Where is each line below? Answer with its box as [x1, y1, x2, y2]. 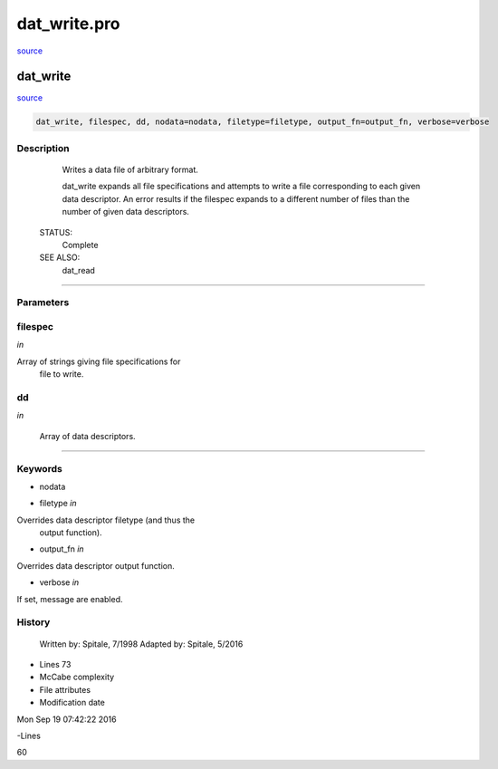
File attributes [39, 684, 91, 695]
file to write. [39, 369, 84, 380]
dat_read [62, 264, 95, 275]
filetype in [39, 498, 77, 509]
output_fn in [39, 543, 85, 554]
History [16, 616, 51, 629]
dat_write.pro [16, 14, 120, 34]
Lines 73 [39, 658, 72, 669]
